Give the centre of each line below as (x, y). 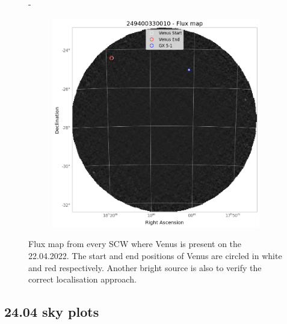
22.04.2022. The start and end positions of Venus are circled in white (155, 255)
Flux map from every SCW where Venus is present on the (135, 244)
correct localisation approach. (82, 279)
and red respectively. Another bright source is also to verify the (145, 267)
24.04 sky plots (52, 312)
